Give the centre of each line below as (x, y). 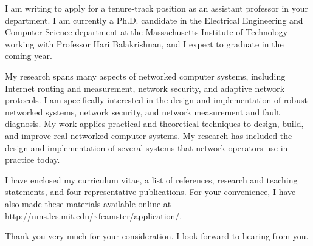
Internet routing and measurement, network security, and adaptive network (145, 88)
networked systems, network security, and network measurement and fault (143, 111)
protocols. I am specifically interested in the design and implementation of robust (156, 100)
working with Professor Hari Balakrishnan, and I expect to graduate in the (144, 43)
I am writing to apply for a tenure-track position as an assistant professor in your (156, 8)
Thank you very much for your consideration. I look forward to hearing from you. (157, 236)
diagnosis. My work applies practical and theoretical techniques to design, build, (154, 124)
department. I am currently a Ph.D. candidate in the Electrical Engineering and (154, 20)
